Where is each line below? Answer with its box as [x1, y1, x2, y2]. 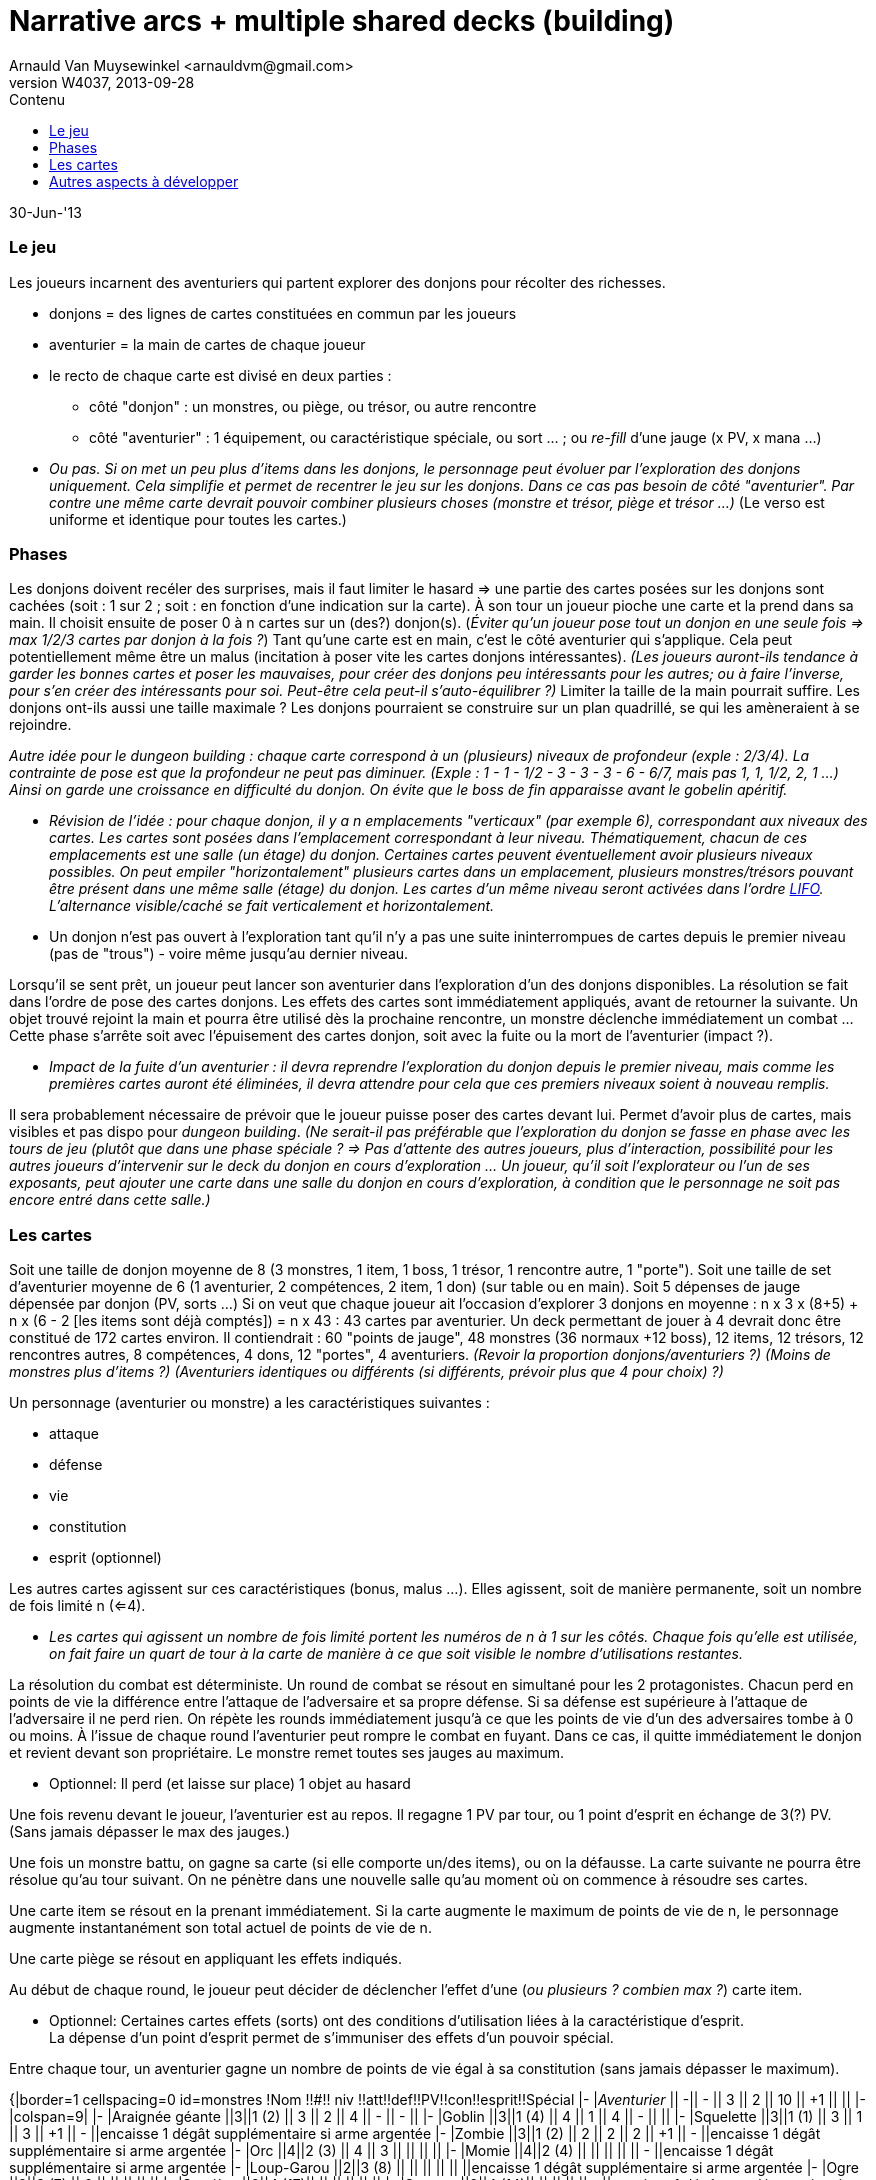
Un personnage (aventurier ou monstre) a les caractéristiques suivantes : [9, 1394, 490, 1411]
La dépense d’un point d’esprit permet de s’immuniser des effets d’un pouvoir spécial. [49, 2029, 614, 2046]
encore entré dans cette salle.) [9, 1191, 211, 1209]
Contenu [9, 90, 66, 108]
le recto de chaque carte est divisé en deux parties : [49, 366, 392, 384]
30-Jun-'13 [9, 203, 82, 221]
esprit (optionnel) [49, 1549, 162, 1566]
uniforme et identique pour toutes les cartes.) [49, 510, 347, 528]
